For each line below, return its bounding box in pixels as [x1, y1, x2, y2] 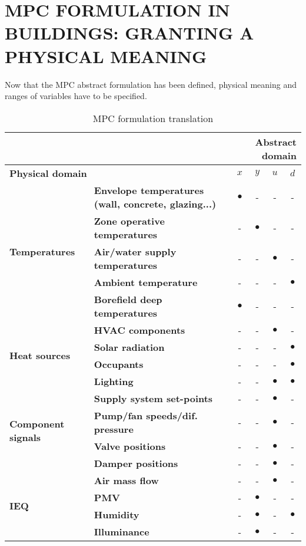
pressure [94, 422, 134, 436]
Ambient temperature [94, 275, 198, 289]
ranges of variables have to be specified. [5, 90, 147, 102]
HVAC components [94, 323, 185, 337]
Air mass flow [94, 473, 159, 487]
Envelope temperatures [94, 183, 204, 197]
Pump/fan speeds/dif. [94, 408, 198, 422]
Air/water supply [94, 244, 177, 258]
